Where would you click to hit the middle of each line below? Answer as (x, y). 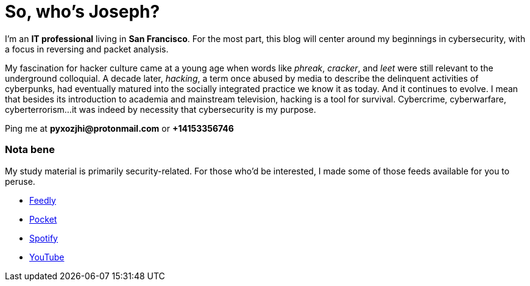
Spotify (44, 238)
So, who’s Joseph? (83, 12)
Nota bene (30, 150)
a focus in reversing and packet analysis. (87, 49)
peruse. (20, 181)
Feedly (43, 200)
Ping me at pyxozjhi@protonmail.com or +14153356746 (119, 128)
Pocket (43, 219)
